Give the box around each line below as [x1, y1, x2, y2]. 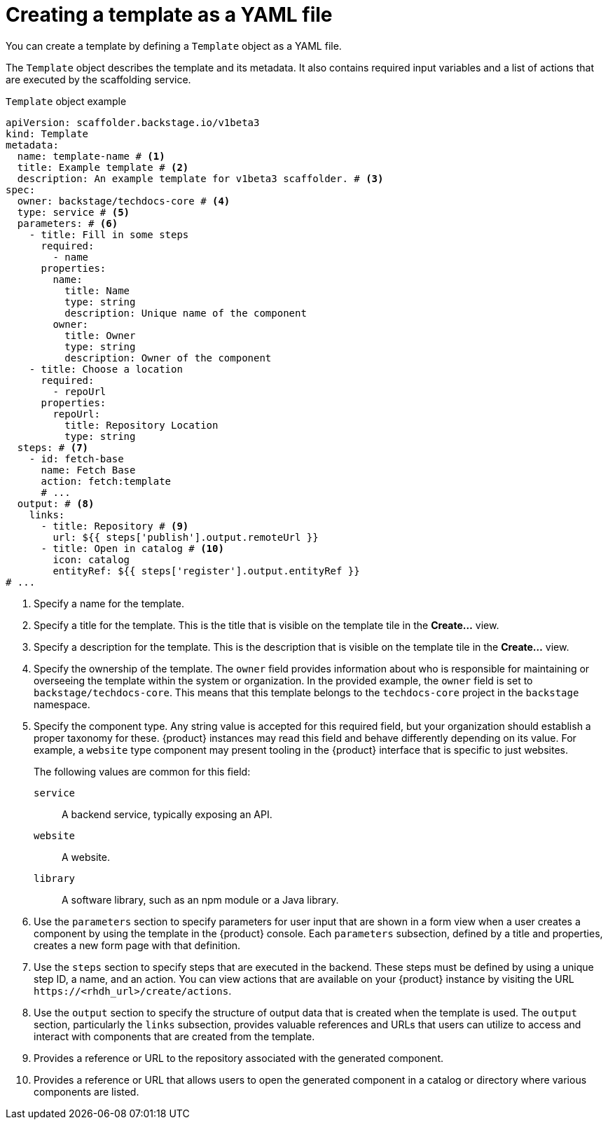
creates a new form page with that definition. [34, 939, 241, 951]
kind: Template [6, 127, 89, 139]
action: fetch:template [41, 475, 172, 487]
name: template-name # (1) [17, 150, 165, 162]
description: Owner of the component [64, 352, 272, 364]
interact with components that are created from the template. [34, 1030, 315, 1042]
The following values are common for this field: [34, 765, 251, 778]
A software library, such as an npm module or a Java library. [62, 893, 339, 906]
